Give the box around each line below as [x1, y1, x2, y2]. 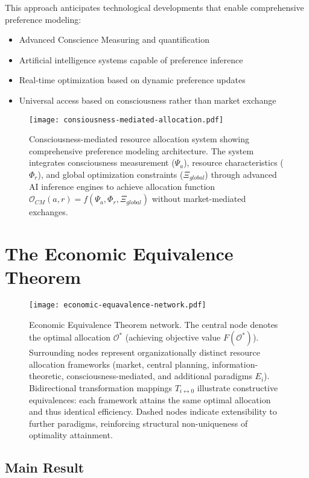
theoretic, [29, 370, 64, 382]
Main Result [5, 458, 84, 477]
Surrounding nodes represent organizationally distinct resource [29, 346, 260, 359]
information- [212, 357, 258, 370]
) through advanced [205, 168, 277, 180]
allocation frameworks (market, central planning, [29, 357, 209, 370]
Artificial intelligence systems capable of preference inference [19, 53, 243, 66]
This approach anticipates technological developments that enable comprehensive [5, 1, 304, 13]
